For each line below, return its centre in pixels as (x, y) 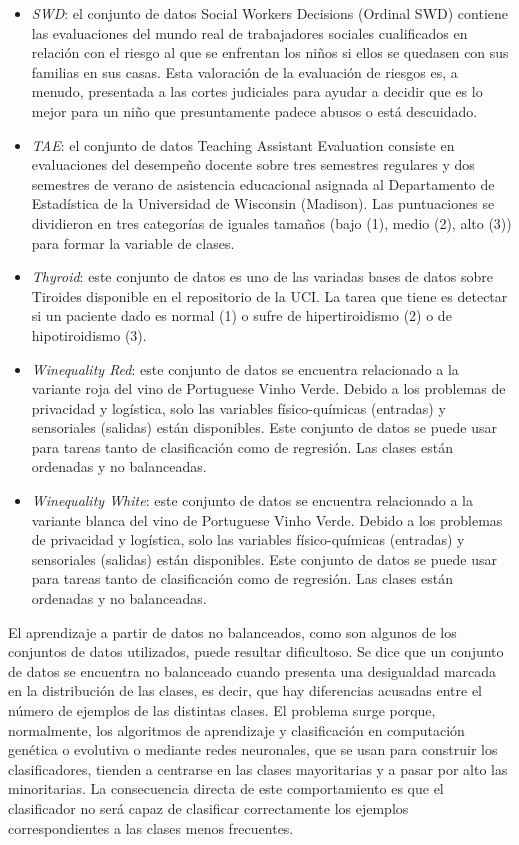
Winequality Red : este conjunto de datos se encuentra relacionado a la (245, 368)
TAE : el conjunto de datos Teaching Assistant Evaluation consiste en (243, 144)
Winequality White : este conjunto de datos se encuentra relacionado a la (252, 500)
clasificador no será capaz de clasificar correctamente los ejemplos (208, 807)
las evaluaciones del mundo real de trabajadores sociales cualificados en (249, 32)
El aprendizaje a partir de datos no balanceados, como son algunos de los (232, 631)
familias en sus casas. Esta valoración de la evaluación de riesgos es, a (244, 71)
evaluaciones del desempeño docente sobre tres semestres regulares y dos (253, 164)
